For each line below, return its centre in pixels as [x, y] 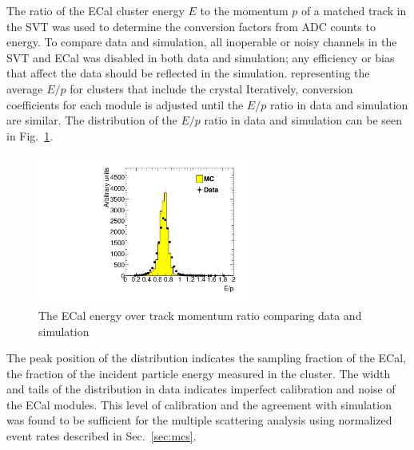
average [25, 88]
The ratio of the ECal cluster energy [96, 10]
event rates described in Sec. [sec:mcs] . [102, 436]
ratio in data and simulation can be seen [303, 120]
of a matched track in [354, 10]
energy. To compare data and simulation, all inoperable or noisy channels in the [202, 42]
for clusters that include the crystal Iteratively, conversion [211, 88]
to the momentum [244, 10]
